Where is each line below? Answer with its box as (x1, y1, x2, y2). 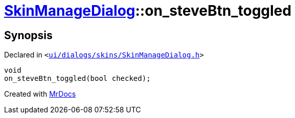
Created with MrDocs (4, 90, 76, 99)
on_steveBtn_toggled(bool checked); (4, 74, 151, 83)
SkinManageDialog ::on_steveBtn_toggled (4, 2, 291, 19)
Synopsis (4, 28, 53, 42)
